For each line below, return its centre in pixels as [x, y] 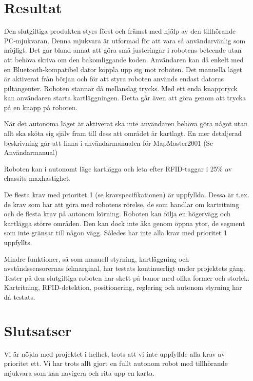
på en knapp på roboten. [41, 107]
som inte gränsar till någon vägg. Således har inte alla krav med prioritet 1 [116, 233]
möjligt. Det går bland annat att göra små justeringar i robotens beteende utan [123, 50]
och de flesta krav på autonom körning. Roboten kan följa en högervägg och [117, 214]
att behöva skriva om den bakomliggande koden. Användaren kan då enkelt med [124, 59]
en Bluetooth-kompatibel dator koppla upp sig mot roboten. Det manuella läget [123, 69]
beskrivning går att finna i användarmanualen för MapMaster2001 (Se [108, 143]
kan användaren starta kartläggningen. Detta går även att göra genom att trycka [125, 98]
